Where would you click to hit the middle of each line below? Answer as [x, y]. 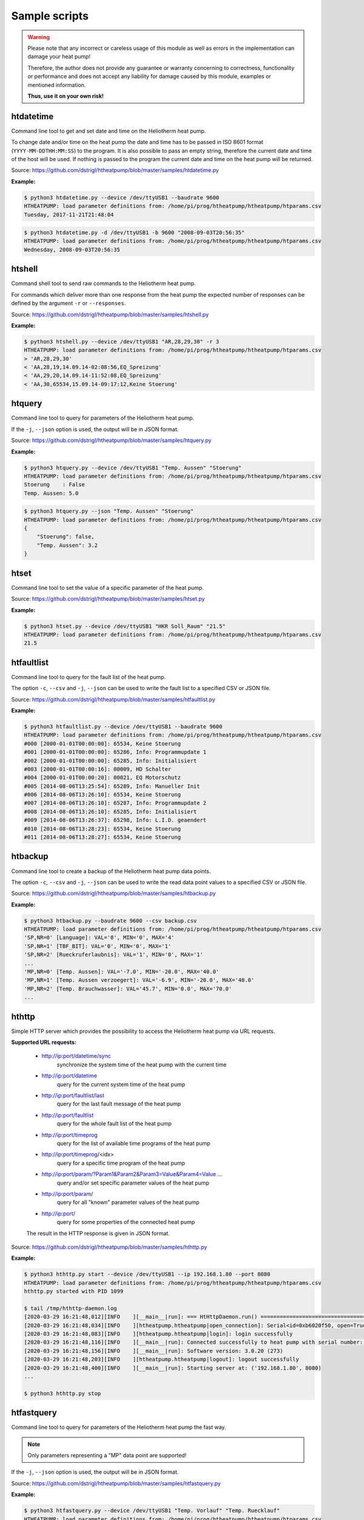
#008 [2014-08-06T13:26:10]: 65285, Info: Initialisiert [110, 811]
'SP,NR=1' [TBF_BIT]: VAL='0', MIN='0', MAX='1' [98, 946]
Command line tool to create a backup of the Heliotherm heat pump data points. [111, 871]
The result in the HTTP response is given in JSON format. [98, 1233]
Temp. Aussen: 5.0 [51, 493]
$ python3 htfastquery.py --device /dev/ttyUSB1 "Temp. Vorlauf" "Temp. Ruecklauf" [152, 1511]
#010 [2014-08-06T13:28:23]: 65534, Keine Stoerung [103, 829]
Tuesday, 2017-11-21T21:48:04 [69, 215]
